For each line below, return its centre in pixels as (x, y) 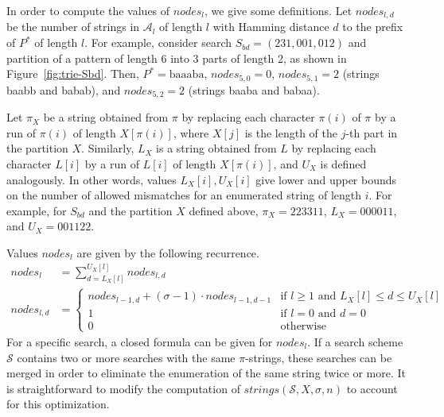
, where (191, 132)
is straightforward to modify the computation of (123, 388)
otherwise (304, 326)
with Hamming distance (271, 27)
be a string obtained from (106, 117)
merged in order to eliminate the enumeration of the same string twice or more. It (206, 373)
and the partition (130, 210)
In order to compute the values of (88, 10)
